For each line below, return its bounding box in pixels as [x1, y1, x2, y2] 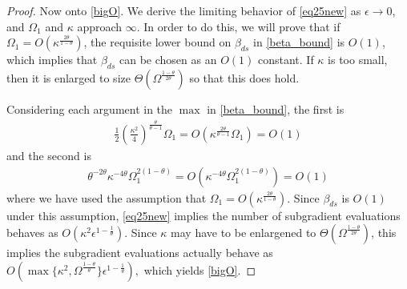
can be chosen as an [119, 51, 217, 68]
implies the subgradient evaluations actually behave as [6, 244, 273, 261]
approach [77, 18, 123, 34]
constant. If [257, 51, 314, 68]
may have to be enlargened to [171, 224, 316, 241]
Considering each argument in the [6, 100, 173, 117]
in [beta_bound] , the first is [207, 100, 345, 117]
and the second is [6, 147, 91, 163]
